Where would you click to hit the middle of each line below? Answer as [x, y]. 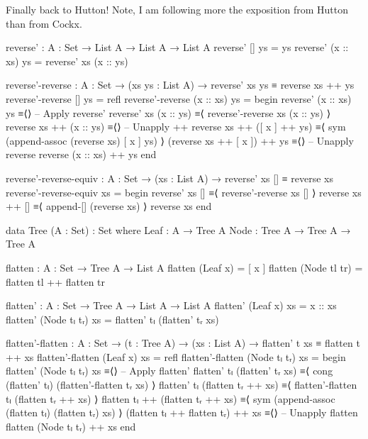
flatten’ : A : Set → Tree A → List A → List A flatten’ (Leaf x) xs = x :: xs [171, 305]
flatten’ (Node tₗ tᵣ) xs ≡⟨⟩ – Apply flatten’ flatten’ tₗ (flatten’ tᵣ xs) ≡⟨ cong [169, 371]
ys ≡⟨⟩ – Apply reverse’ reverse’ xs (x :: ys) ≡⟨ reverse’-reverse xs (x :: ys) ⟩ [168, 112]
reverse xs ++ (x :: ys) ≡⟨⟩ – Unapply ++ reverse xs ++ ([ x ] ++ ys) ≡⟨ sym [176, 127]
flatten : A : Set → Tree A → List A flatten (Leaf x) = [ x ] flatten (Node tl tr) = [184, 267]
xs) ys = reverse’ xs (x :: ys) [67, 61]
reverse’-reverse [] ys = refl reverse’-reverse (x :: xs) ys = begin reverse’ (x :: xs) [179, 98]
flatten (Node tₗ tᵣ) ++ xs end [71, 426]
